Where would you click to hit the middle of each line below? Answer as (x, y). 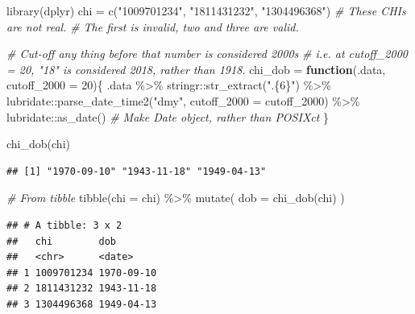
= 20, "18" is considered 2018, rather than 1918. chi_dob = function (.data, (196, 69)
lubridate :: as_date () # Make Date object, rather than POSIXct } (168, 116)
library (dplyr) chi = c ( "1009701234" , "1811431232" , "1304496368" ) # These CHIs (206, 10)
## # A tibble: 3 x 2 (64, 225)
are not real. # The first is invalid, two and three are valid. (153, 26)
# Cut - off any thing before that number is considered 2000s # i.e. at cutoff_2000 (207, 54)
